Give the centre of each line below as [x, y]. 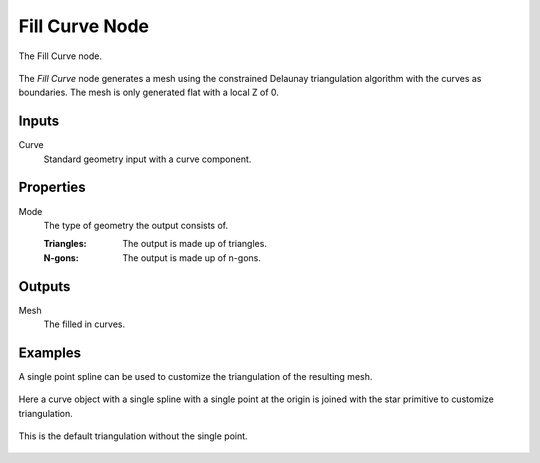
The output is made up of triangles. [194, 244]
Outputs [44, 286]
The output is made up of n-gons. [192, 257]
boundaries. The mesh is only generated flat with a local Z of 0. [149, 92]
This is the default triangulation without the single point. [133, 436]
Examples [50, 352]
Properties [52, 187]
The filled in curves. [84, 324]
